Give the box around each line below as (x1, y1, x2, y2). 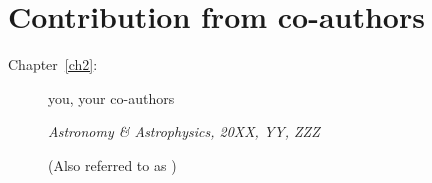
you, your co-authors (48, 87, 175, 108)
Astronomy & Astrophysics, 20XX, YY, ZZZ (48, 121, 320, 142)
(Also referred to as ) (48, 154, 177, 175)
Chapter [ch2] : (8, 54, 98, 75)
